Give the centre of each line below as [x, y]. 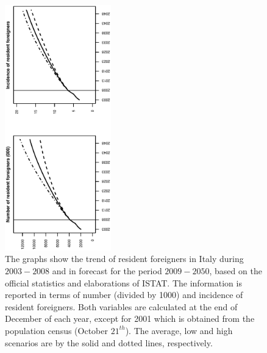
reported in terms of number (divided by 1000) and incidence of [124, 295]
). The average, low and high [179, 330]
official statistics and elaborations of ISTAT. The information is [123, 282]
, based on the [236, 270]
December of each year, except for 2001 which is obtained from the [130, 318]
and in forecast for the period [107, 270]
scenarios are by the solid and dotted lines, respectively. [109, 342]
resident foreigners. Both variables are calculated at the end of [121, 306]
